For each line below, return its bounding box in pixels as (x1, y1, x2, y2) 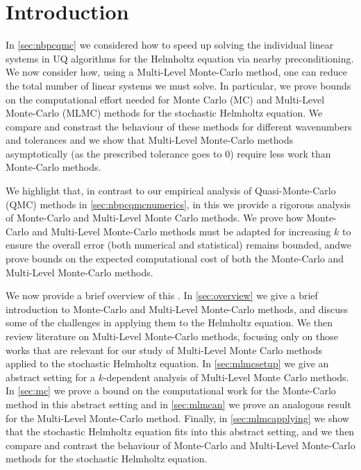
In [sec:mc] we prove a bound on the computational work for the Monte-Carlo (6, 383, 336, 398)
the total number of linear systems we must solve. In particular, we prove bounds (6, 78, 351, 92)
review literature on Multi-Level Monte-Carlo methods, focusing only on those (6, 329, 338, 343)
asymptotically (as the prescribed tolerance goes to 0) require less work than (6, 146, 331, 160)
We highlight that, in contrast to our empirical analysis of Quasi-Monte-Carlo (6, 183, 336, 198)
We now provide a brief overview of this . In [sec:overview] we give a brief (6, 288, 318, 303)
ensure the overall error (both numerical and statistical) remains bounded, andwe (6, 237, 351, 252)
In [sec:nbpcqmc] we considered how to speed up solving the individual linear (6, 37, 334, 52)
